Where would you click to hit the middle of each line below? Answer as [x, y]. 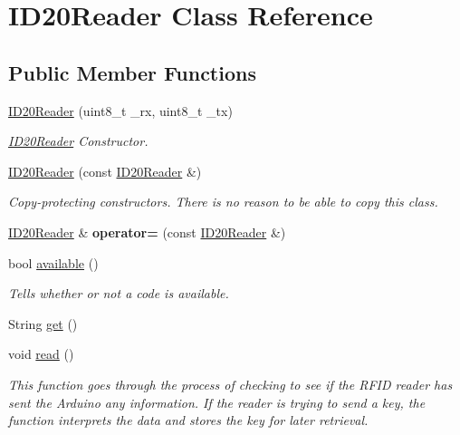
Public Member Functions [132, 72]
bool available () [53, 262]
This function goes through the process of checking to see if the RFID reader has [230, 384]
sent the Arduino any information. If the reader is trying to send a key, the [217, 402]
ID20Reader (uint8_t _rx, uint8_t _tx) [120, 110]
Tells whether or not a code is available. [119, 293]
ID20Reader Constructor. [78, 141]
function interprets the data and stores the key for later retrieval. [188, 420]
